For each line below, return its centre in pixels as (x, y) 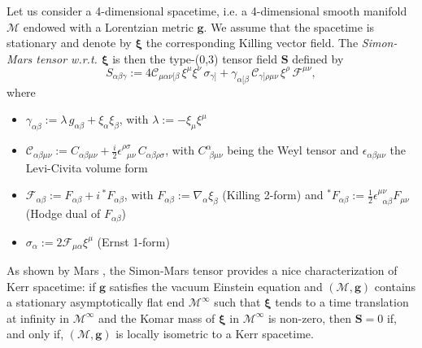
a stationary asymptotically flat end (96, 302)
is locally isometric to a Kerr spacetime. (215, 334)
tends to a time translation (342, 302)
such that (237, 302)
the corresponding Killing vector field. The (252, 43)
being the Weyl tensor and (293, 150)
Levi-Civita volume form (87, 167)
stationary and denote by (69, 43)
